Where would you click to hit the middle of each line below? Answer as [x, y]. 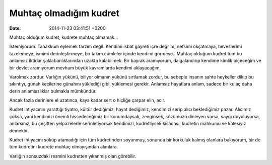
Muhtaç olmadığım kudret [64, 13]
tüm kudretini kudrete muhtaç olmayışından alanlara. [64, 147]
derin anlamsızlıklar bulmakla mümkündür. [53, 91]
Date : [15, 28]
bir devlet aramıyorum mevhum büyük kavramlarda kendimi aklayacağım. [85, 67]
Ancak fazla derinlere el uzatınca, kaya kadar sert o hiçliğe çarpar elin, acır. [87, 100]
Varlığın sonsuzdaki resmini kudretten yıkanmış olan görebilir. [73, 156]
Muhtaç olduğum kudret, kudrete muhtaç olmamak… [64, 37]
